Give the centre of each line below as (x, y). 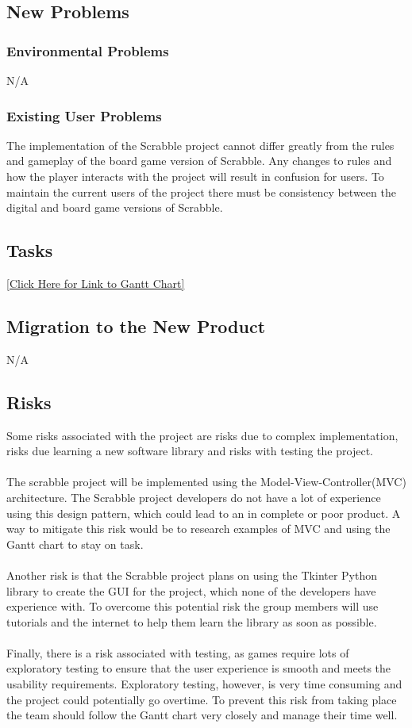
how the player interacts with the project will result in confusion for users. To (195, 176)
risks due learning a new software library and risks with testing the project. (190, 451)
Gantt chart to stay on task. (75, 544)
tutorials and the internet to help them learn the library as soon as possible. (192, 621)
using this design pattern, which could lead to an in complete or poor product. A (204, 513)
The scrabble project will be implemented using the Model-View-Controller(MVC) (206, 482)
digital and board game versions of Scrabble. (115, 207)
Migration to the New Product (136, 326)
